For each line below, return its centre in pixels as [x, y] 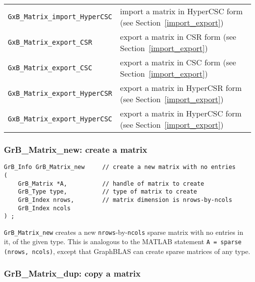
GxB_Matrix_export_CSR [50, 42]
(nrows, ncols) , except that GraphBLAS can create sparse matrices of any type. [127, 251]
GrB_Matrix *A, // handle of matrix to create [111, 183]
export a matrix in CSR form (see [178, 37]
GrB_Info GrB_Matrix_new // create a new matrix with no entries [120, 167]
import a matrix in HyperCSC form [181, 11]
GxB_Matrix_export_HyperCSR [60, 93]
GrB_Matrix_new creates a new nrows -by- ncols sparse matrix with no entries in [124, 232]
